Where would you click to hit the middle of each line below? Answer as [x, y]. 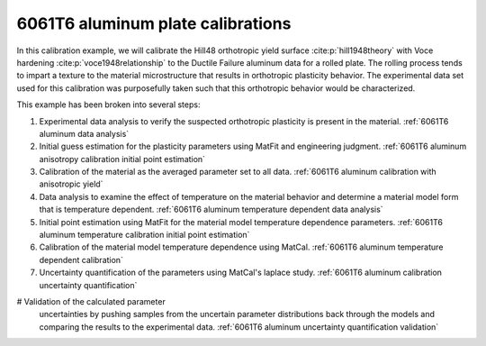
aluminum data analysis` [84, 133]
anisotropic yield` [71, 184]
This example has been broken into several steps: [108, 105]
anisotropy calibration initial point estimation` [122, 159]
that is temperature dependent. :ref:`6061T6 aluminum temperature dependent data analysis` [211, 209]
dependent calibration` [81, 259]
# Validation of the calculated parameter [91, 301]
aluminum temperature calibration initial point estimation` [144, 235]
